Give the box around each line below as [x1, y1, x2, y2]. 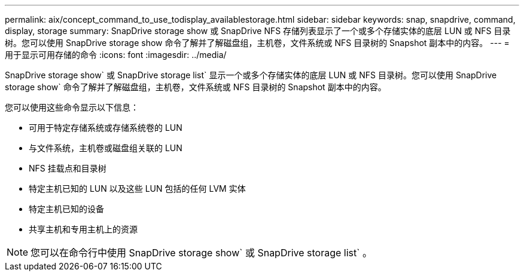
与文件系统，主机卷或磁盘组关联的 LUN [29, 143, 182, 153]
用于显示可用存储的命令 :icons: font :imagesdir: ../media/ [5, 50, 227, 60]
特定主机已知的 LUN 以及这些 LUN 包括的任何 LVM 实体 [29, 183, 246, 194]
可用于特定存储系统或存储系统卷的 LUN [29, 122, 182, 133]
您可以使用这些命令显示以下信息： [5, 102, 139, 112]
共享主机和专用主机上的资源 [29, 224, 138, 234]
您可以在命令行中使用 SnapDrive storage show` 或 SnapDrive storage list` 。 [31, 247, 372, 259]
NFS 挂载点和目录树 [29, 163, 106, 173]
